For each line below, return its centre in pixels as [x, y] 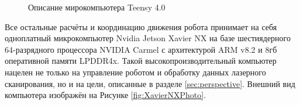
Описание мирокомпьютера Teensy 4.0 [97, 7]
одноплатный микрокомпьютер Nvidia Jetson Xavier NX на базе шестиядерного [148, 38]
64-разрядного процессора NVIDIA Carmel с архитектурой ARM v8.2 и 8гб [141, 49]
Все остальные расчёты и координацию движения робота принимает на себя [141, 26]
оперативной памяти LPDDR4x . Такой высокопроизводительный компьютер [141, 61]
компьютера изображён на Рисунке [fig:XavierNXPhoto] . [106, 95]
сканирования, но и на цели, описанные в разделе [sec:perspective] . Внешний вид [150, 83]
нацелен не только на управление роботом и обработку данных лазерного [135, 72]
